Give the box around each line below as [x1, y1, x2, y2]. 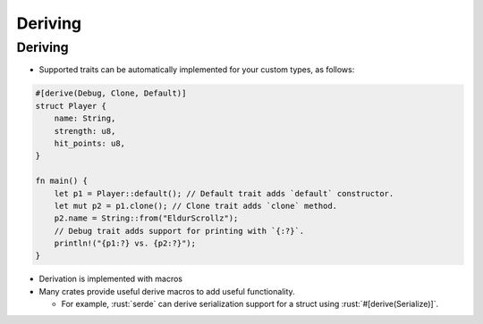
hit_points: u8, [54, 138, 125, 148]
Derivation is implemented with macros [38, 273, 183, 285]
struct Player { [35, 101, 107, 111]
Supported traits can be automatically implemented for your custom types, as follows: [38, 64, 355, 75]
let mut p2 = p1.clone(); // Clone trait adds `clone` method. [54, 201, 338, 211]
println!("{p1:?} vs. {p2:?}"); [54, 238, 197, 249]
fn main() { [35, 176, 89, 187]
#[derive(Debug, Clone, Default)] [35, 88, 187, 98]
